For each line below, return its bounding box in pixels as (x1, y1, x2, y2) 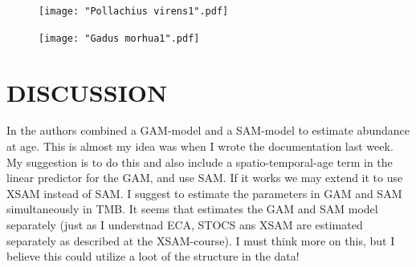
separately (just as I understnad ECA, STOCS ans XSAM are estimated (6, 216, 363, 233)
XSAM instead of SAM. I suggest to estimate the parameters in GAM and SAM (6, 184, 402, 201)
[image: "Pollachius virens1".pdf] (39, 6, 229, 17)
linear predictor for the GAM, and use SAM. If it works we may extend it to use (6, 169, 403, 186)
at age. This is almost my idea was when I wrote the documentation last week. (6, 138, 394, 155)
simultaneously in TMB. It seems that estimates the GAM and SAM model (6, 200, 378, 217)
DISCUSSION (6, 75, 168, 108)
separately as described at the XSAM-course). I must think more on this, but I (6, 232, 395, 249)
